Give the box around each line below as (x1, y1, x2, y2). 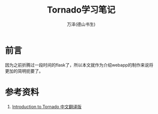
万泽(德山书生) (67, 21, 96, 27)
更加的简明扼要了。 (5, 68, 43, 74)
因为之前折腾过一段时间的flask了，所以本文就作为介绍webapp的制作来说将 (5, 62, 154, 68)
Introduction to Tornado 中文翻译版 (12, 103, 82, 109)
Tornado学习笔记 (47, 4, 115, 15)
